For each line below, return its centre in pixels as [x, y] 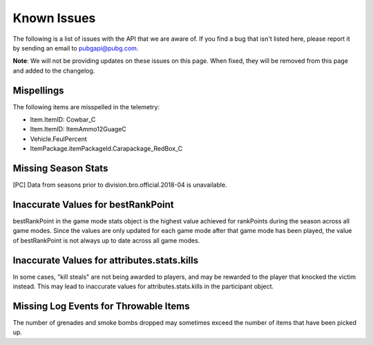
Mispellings [38, 90]
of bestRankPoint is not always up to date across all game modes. [106, 240]
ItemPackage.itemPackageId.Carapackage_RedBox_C [106, 149]
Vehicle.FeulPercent [58, 139]
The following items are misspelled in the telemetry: [86, 106]
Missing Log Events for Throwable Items [101, 306]
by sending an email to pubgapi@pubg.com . [76, 48]
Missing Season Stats [60, 168]
